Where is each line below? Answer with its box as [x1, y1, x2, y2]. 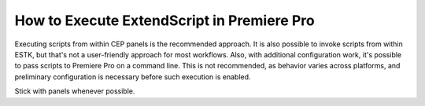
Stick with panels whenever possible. [14, 86, 135, 96]
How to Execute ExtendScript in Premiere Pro [14, 12, 315, 29]
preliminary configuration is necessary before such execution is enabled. [14, 71, 251, 82]
